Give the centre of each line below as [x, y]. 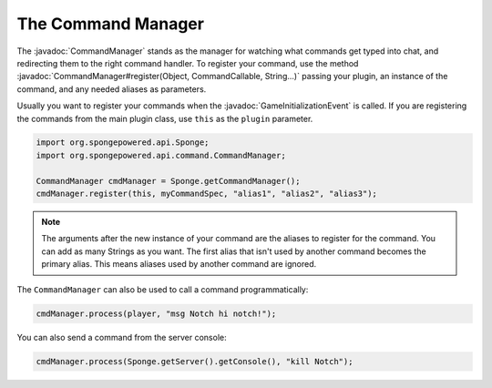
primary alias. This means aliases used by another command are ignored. [179, 264]
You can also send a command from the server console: [122, 337]
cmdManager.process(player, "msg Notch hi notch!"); [156, 313]
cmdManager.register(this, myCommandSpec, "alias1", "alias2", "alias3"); [207, 194]
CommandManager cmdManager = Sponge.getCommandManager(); [168, 181]
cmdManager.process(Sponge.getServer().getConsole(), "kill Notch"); [195, 361]
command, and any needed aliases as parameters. [112, 89]
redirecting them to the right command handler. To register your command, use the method [188, 63]
